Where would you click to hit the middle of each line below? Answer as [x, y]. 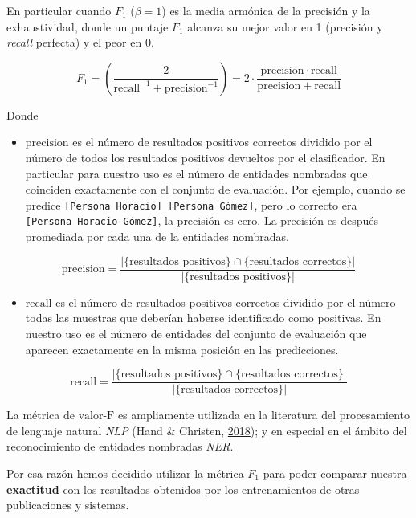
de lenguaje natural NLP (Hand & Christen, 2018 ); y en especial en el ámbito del [207, 430]
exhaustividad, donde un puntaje [88, 26]
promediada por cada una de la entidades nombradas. [157, 237]
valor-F [96, 416]
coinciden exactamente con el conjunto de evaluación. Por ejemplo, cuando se [215, 189]
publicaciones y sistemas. [68, 505]
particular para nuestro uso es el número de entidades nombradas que [196, 173]
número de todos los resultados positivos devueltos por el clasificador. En [205, 157]
